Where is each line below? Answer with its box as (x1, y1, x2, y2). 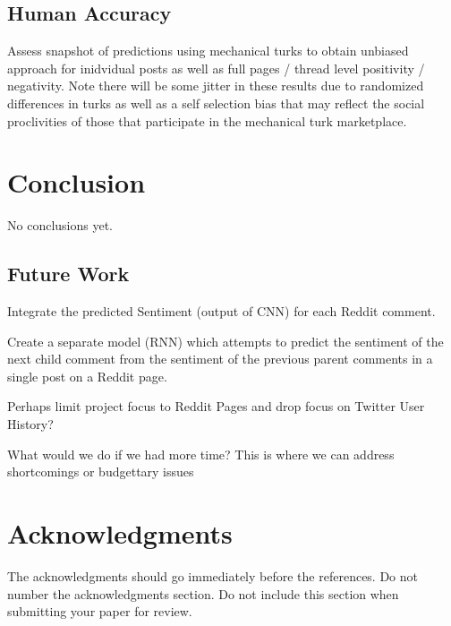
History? (7, 415, 54, 433)
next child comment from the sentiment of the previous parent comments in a (7, 349, 433, 368)
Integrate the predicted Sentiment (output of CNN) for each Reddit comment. (7, 302, 436, 321)
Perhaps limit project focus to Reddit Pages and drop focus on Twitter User (7, 397, 425, 416)
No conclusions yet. (7, 216, 113, 235)
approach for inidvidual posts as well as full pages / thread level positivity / (7, 58, 425, 77)
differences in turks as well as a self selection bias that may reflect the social (7, 93, 425, 112)
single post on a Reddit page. (7, 366, 167, 385)
